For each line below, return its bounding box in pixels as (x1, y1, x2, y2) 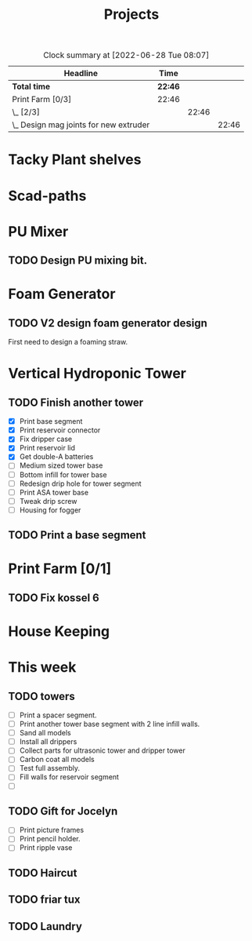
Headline (63, 68, 99, 79)
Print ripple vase (19, 843, 73, 852)
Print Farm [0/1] (8, 560, 112, 578)
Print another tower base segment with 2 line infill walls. (19, 720, 200, 729)
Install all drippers (19, 737, 77, 746)
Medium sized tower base (19, 461, 103, 470)
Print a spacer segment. (19, 710, 97, 720)
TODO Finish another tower (8, 396, 144, 409)
